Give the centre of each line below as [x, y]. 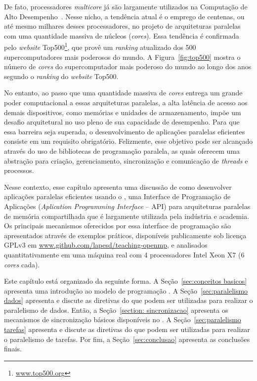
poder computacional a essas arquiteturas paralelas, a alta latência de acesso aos [126, 102]
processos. [19, 170]
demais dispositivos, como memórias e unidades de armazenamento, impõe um [123, 112]
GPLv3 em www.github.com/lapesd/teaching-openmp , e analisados [106, 245]
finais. [13, 349]
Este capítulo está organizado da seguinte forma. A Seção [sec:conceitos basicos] [126, 281]
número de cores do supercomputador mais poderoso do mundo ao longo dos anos [128, 66]
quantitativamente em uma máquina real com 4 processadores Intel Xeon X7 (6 [124, 254]
